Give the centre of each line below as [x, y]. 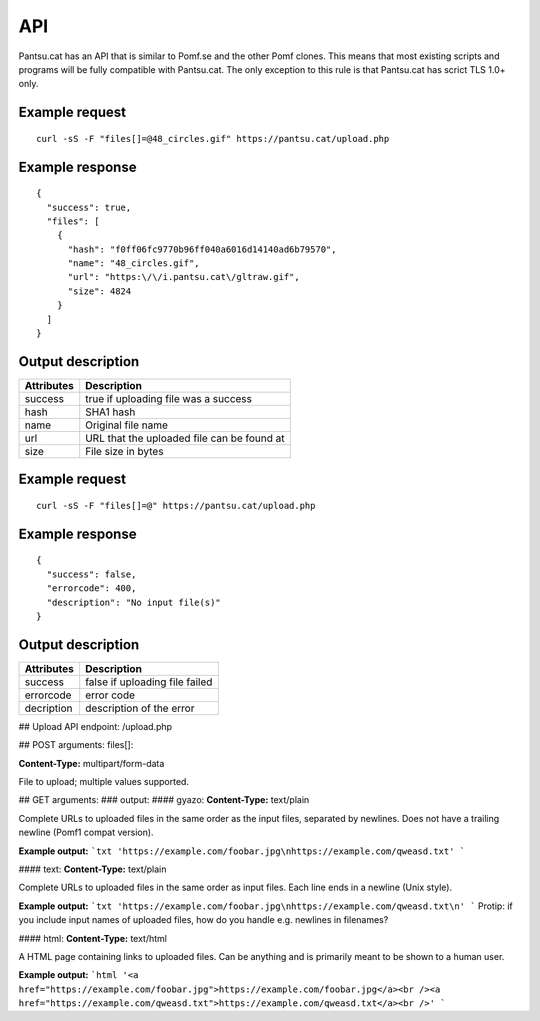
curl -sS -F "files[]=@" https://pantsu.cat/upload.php [176, 505]
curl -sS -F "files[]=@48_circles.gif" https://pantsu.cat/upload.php [213, 138]
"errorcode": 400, [91, 588]
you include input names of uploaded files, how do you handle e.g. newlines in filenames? [203, 920]
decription [49, 708]
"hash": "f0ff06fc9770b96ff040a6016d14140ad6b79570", [202, 249]
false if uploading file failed [149, 682]
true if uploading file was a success [168, 398]
